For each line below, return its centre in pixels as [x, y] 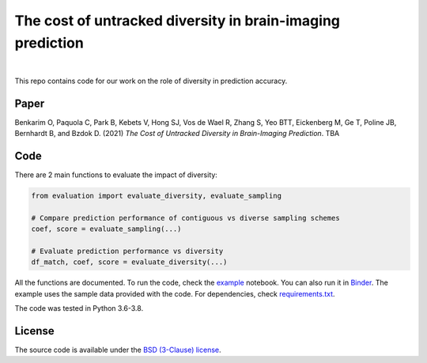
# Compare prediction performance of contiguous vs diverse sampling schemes [185, 218]
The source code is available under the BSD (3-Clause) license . [118, 350]
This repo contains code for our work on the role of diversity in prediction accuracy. [151, 81]
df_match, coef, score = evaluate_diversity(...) [129, 262]
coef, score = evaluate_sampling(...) [106, 229]
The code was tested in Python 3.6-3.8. [79, 308]
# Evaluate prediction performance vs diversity [127, 251]
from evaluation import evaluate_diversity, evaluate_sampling [157, 195]
